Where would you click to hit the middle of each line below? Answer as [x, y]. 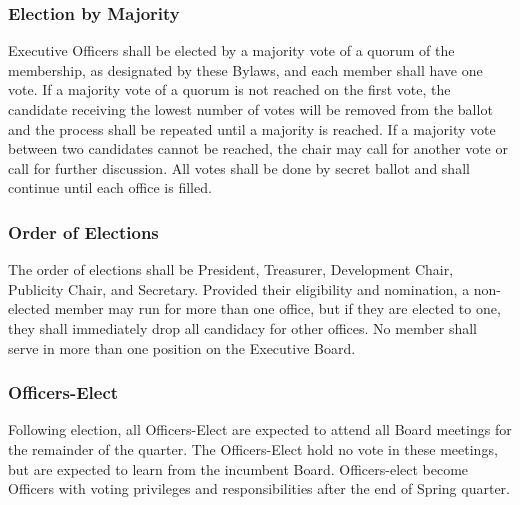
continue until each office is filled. [110, 187]
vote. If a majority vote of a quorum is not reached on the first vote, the [229, 89]
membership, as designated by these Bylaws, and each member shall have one [245, 69]
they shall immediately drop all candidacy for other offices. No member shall [242, 327]
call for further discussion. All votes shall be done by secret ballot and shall [239, 167]
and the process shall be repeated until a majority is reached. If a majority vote [252, 128]
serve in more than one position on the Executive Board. [182, 347]
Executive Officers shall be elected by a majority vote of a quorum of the [231, 50]
